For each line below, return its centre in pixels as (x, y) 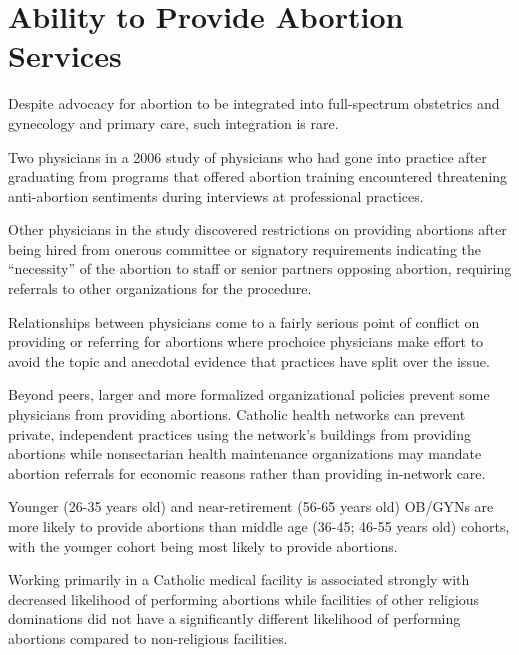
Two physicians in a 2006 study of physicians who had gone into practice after (247, 156)
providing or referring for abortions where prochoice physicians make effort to (246, 341)
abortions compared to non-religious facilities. (148, 637)
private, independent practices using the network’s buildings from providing (239, 433)
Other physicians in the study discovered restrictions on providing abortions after (257, 229)
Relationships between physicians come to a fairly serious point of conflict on (244, 321)
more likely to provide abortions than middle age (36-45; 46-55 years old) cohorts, (259, 526)
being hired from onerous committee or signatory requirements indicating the (245, 248)
